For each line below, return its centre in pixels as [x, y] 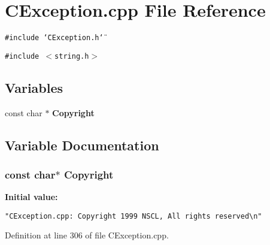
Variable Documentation [82, 145]
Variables [34, 87]
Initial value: [31, 197]
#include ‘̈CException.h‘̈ [54, 38]
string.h [72, 56]
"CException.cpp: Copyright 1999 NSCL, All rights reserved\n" [134, 216]
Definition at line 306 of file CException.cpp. [87, 235]
